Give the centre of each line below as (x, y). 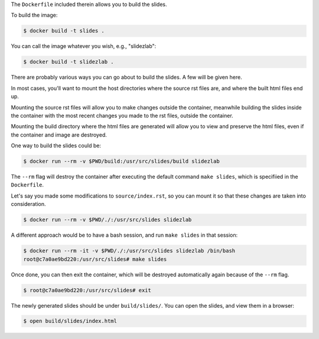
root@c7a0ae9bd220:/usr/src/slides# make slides (95, 259)
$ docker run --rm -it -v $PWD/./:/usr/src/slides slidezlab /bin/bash (129, 251)
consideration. (28, 204)
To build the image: (34, 15)
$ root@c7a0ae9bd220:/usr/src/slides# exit (87, 290)
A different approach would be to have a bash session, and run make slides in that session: (124, 235)
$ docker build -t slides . (64, 31)
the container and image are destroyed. (59, 135)
